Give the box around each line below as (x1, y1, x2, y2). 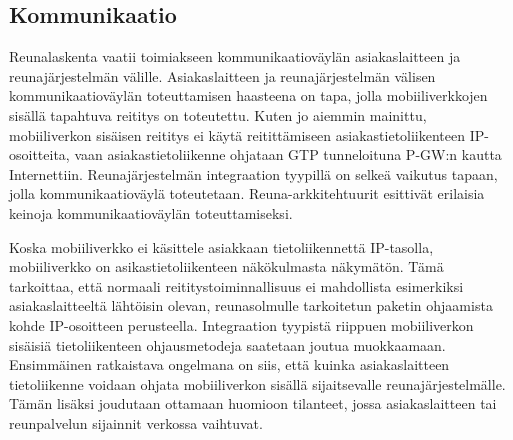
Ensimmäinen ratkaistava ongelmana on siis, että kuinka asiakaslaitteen (9, 354, 450, 375)
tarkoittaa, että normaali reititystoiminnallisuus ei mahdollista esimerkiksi (9, 275, 464, 296)
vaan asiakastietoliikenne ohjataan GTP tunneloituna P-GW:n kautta (74, 144, 502, 165)
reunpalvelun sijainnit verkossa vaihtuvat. (9, 412, 263, 433)
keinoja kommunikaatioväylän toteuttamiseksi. (9, 202, 293, 223)
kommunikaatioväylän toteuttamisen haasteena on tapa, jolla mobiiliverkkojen (9, 85, 488, 106)
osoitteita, (9, 144, 70, 165)
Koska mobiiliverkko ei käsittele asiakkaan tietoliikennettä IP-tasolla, (9, 236, 434, 257)
